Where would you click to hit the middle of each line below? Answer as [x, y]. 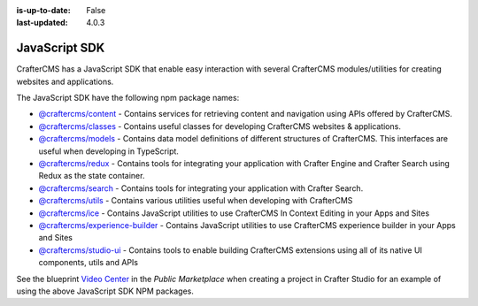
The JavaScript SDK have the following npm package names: [128, 98]
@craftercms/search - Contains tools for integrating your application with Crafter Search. [201, 188]
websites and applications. [65, 81]
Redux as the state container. [92, 176]
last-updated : [42, 23]
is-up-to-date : [43, 10]
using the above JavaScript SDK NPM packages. [105, 291]
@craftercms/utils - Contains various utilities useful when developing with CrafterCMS [196, 201]
